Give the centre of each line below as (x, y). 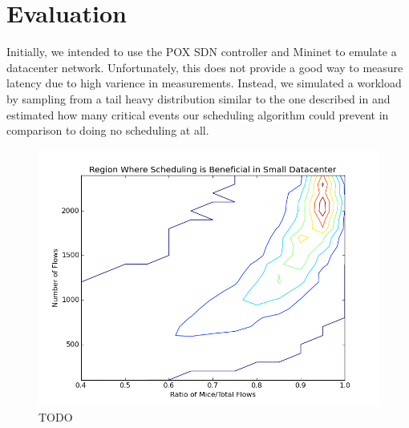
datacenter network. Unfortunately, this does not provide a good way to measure (205, 67)
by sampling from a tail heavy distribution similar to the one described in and (198, 98)
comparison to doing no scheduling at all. (108, 130)
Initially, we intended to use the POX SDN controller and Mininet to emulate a (202, 52)
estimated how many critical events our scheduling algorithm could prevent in (198, 114)
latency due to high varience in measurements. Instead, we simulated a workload (204, 83)
